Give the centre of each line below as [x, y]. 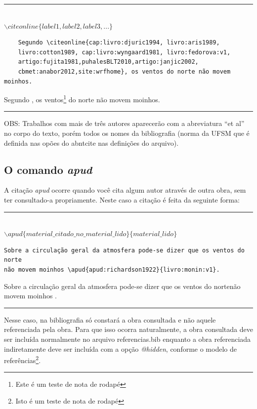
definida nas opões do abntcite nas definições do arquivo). [91, 143]
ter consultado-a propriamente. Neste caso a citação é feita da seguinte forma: [122, 199]
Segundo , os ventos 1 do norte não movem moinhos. [82, 99]
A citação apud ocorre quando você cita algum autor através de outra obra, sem [125, 190]
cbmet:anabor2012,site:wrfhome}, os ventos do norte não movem [124, 71]
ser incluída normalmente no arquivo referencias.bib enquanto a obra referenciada [128, 339]
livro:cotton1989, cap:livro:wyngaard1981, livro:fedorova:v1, [124, 52]
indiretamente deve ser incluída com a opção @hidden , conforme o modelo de [120, 348]
